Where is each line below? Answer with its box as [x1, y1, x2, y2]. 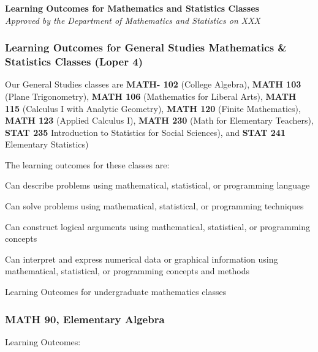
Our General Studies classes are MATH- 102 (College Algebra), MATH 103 [5, 78, 301, 91]
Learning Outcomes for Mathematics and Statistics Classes [5, 2, 259, 14]
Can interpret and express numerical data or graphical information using [5, 252, 278, 265]
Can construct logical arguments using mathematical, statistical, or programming [5, 220, 310, 233]
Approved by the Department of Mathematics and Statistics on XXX [5, 13, 260, 26]
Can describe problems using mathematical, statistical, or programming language [5, 179, 310, 192]
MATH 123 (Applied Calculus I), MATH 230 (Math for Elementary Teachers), [5, 114, 314, 127]
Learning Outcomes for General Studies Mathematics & [5, 40, 287, 55]
